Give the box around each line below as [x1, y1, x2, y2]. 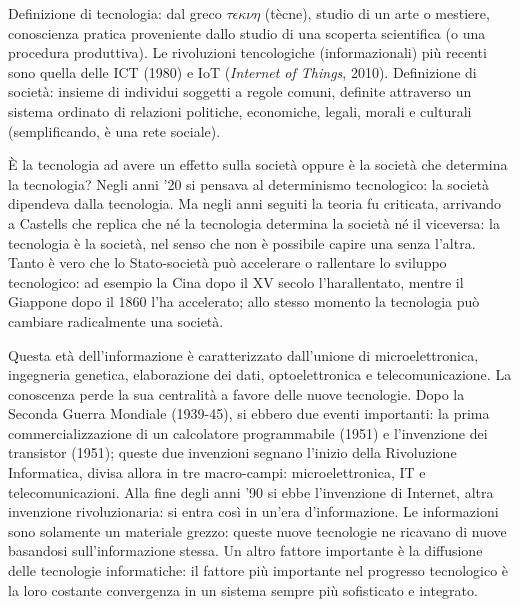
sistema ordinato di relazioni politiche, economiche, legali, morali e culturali [8, 100, 472, 121]
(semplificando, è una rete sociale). [8, 120, 221, 141]
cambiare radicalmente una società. [8, 310, 224, 331]
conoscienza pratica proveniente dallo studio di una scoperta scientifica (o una [8, 22, 486, 43]
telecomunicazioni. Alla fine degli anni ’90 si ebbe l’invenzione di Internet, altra [8, 481, 494, 502]
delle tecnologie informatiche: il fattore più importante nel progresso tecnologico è [8, 560, 509, 581]
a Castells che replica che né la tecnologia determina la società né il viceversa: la [8, 212, 500, 233]
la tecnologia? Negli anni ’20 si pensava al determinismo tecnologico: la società [8, 173, 489, 194]
